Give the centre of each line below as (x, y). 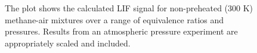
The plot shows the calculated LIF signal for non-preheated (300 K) (129, 8)
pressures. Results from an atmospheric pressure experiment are (121, 31)
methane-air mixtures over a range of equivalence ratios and (114, 19)
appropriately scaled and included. (68, 43)
